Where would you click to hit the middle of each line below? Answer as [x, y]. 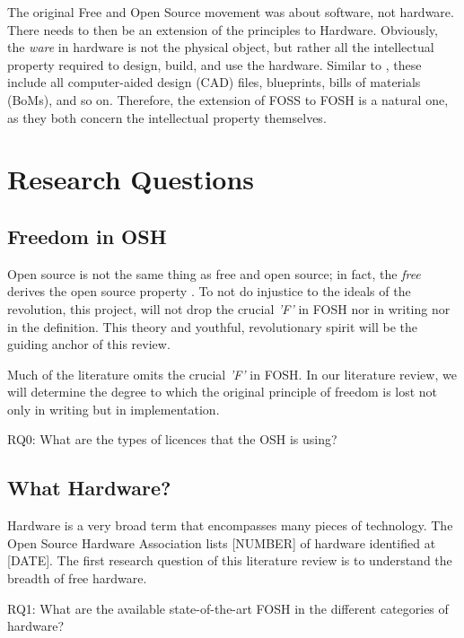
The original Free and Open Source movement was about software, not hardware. [231, 12]
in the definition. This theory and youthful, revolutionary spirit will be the [212, 326]
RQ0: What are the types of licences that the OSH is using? [172, 439]
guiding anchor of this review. [89, 344]
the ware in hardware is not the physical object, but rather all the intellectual [221, 47]
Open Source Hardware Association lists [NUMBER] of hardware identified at [222, 542]
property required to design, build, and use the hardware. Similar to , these [214, 64]
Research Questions [131, 179]
